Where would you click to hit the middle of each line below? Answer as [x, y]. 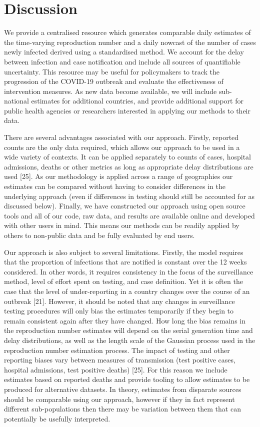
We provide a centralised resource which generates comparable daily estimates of [127, 32]
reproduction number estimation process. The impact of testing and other [117, 350]
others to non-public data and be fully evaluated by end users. [99, 235]
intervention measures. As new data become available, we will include [110, 91]
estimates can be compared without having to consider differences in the [115, 186]
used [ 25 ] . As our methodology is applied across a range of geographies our [118, 176]
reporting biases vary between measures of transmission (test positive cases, [120, 360]
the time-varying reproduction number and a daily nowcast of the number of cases [130, 42]
